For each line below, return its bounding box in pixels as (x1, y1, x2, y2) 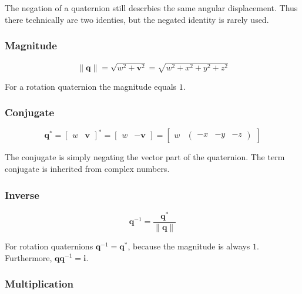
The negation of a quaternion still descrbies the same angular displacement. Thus (5, 2, 298, 13)
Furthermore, (5, 251, 52, 263)
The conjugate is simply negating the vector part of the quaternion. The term (5, 151, 285, 163)
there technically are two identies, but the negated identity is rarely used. (5, 13, 269, 25)
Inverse (5, 187, 39, 202)
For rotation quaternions (5, 239, 93, 252)
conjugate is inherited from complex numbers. (5, 163, 170, 174)
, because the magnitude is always (127, 239, 250, 252)
